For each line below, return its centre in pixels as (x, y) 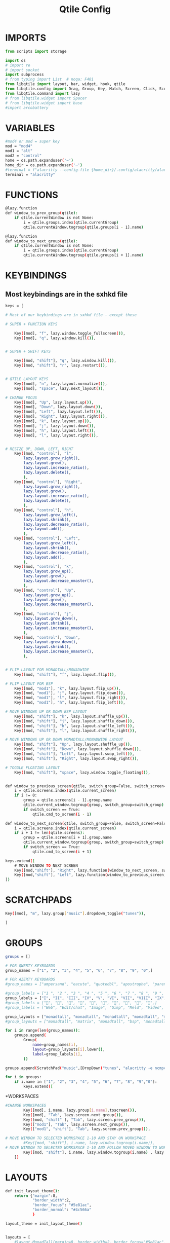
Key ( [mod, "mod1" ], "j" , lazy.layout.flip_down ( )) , (70, 693)
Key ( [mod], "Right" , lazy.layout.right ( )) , (61, 417)
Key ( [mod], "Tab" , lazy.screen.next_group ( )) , (73, 1115)
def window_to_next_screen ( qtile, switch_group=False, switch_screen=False (87, 823)
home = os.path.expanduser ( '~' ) (39, 160)
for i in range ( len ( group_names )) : (43, 1031)
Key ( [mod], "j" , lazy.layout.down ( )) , (55, 426)
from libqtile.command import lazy (43, 93)
